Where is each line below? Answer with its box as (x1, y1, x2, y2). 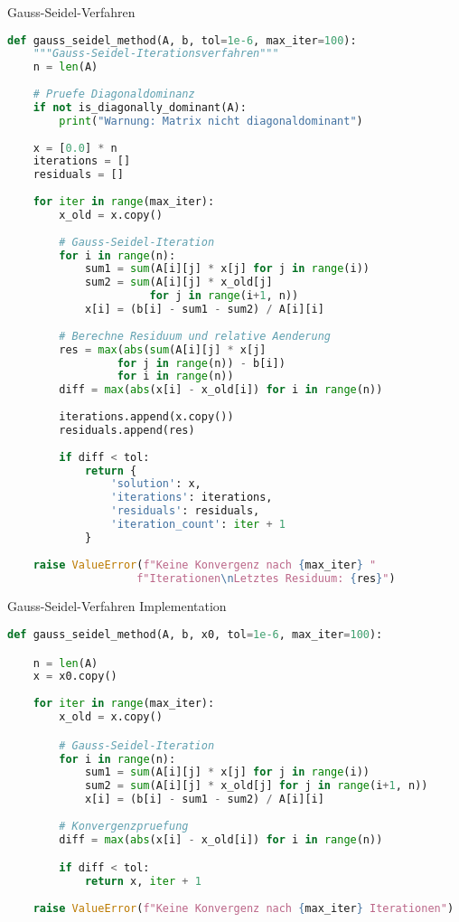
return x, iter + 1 (84, 875, 201, 889)
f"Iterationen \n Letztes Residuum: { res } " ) (136, 571, 396, 585)
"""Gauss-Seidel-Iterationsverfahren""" (33, 47, 279, 61)
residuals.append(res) (59, 423, 195, 437)
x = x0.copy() (33, 670, 117, 683)
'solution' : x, (110, 477, 201, 491)
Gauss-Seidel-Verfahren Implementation (7, 597, 227, 616)
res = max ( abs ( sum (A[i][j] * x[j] (59, 343, 267, 356)
